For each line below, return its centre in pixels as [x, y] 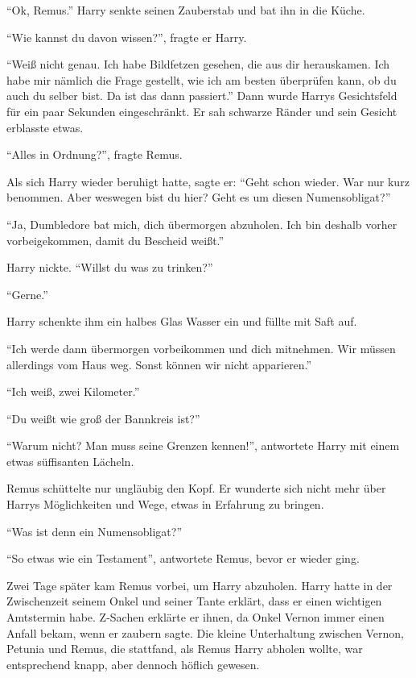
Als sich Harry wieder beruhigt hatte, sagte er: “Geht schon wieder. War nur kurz [208, 181]
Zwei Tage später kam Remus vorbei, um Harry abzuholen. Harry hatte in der [200, 585]
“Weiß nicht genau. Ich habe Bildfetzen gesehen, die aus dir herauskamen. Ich [198, 64]
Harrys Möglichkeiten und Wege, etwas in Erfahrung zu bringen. [165, 504]
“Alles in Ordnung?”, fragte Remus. [95, 154]
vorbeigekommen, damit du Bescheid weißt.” [115, 240]
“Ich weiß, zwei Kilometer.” [73, 391]
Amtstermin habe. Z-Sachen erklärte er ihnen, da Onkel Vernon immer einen [196, 617]
